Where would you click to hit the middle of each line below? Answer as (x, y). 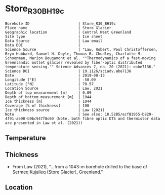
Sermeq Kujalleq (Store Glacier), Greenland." (58, 172)
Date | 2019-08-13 (55, 75)
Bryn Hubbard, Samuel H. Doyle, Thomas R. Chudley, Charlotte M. (74, 54)
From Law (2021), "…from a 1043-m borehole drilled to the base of (80, 166)
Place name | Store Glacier (58, 28)
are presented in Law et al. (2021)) (44, 123)
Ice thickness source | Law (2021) (55, 110)
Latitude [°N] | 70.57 (49, 84)
